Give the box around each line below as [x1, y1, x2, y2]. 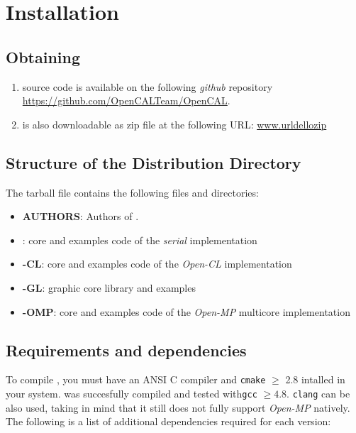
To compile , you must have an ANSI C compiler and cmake [6, 372, 266, 387]
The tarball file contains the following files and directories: [6, 185, 259, 199]
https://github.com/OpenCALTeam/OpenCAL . [22, 93, 230, 108]
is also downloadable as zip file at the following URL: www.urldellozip [22, 116, 327, 131]
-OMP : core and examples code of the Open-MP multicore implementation [22, 304, 350, 319]
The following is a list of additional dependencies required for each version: [6, 414, 331, 429]
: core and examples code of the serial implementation [22, 232, 257, 247]
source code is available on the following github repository [22, 79, 273, 94]
